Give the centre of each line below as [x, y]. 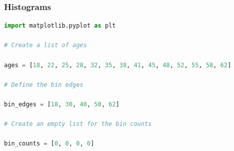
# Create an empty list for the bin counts [78, 124]
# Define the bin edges [44, 85]
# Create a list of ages [46, 45]
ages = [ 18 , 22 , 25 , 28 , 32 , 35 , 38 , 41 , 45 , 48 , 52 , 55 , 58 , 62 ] [118, 65]
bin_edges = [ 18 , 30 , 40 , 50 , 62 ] [62, 104]
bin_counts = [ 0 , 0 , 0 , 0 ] [49, 144]
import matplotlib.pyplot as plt [60, 26]
